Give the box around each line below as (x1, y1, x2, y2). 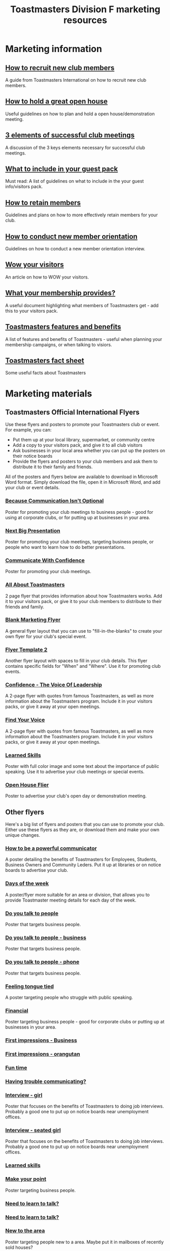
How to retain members (5, 198, 81, 207)
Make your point (5, 1175, 47, 1183)
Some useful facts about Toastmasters (5, 370, 86, 376)
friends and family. (5, 604, 45, 610)
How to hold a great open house (5, 97, 108, 106)
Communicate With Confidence (5, 557, 85, 564)
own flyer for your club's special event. (5, 633, 87, 639)
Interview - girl (5, 1091, 43, 1098)
